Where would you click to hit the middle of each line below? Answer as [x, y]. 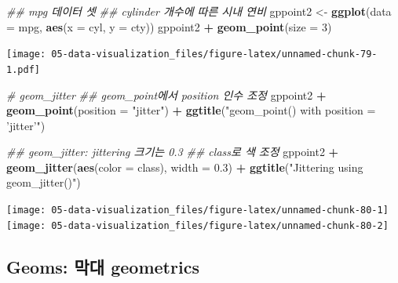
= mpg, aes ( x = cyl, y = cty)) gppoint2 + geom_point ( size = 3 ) [169, 26]
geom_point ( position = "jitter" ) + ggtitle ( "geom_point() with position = [191, 110]
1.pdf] [23, 69]
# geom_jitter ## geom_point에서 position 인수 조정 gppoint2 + [166, 94]
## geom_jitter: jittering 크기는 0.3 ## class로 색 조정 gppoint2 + [173, 152]
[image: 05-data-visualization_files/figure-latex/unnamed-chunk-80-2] [197, 225]
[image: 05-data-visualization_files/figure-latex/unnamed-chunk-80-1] [197, 210]
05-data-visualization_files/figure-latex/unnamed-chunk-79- [214, 54]
